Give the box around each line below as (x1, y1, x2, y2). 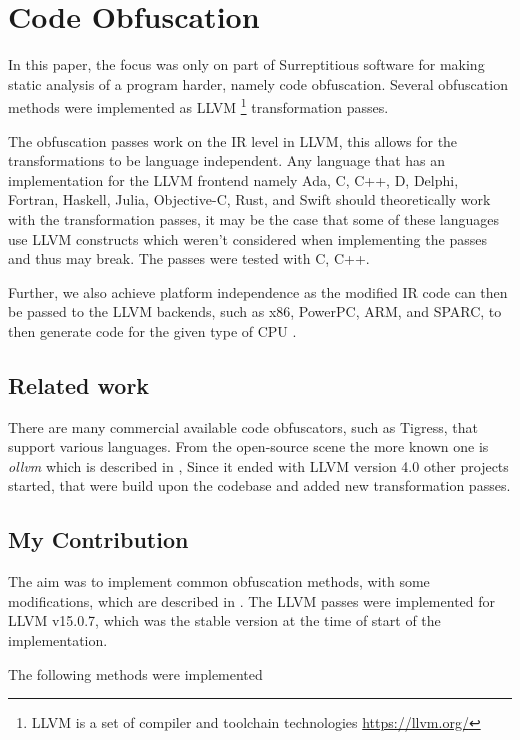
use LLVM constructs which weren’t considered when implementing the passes (8, 228, 487, 249)
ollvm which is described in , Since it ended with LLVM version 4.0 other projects (8, 455, 509, 476)
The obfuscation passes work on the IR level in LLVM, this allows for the (8, 130, 458, 151)
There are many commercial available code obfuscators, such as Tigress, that (8, 416, 478, 437)
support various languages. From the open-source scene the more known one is (8, 436, 489, 457)
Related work (8, 369, 150, 400)
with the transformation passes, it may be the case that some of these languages (8, 208, 500, 229)
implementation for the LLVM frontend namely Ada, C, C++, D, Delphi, (8, 169, 459, 190)
